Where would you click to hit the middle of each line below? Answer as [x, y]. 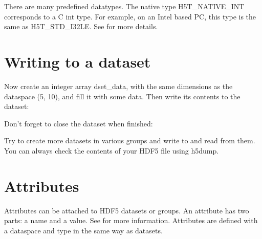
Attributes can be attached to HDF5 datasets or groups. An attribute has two [127, 210]
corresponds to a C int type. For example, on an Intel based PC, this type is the [130, 16]
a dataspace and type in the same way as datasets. [83, 230]
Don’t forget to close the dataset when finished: [79, 123]
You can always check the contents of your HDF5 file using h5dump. [112, 150]
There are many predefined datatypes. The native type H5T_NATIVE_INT [124, 6]
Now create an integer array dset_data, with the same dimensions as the [118, 86]
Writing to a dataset [78, 61]
